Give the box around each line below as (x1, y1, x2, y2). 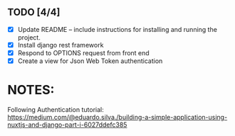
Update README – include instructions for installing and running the (17, 25, 217, 33)
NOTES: (7, 82, 55, 98)
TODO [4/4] (7, 6, 61, 18)
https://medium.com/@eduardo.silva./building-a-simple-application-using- (7, 113, 228, 121)
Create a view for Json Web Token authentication (17, 57, 163, 65)
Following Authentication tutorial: (7, 106, 105, 113)
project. (17, 33, 41, 42)
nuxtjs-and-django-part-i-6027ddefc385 (7, 120, 127, 129)
